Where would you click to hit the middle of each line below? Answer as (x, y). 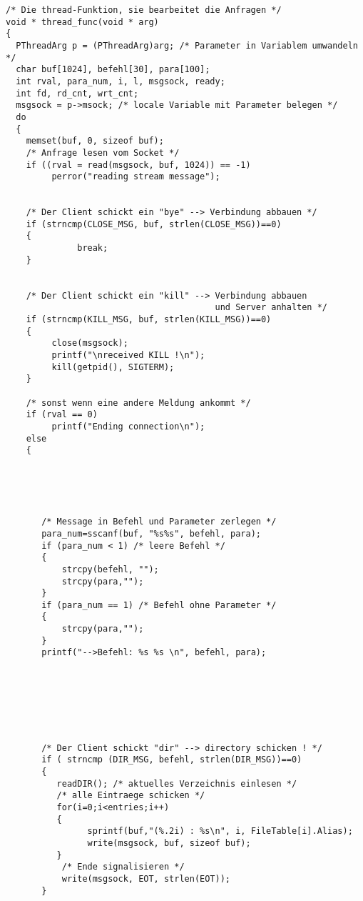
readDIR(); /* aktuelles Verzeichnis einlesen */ (177, 783)
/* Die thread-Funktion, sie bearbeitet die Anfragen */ (144, 10)
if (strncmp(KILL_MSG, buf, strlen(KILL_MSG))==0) (149, 320)
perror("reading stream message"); (136, 177)
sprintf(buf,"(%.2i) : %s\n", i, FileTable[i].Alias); (220, 831)
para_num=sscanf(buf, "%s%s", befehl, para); (151, 533)
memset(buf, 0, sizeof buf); (95, 141)
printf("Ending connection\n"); (128, 426)
